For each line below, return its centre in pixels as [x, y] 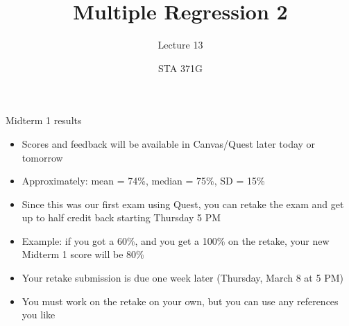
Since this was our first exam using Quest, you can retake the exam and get [183, 204]
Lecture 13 [180, 45]
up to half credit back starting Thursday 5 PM [121, 217]
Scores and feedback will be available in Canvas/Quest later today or [169, 143]
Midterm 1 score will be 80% [83, 254]
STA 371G [180, 68]
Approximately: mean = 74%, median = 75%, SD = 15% [143, 181]
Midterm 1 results [44, 120]
